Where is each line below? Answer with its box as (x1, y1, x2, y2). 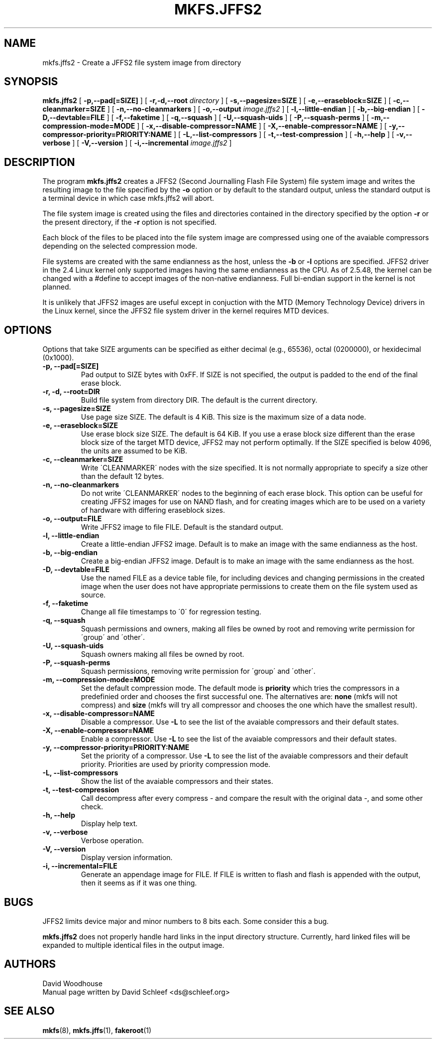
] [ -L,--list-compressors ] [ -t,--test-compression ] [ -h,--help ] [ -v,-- (174, 130, 413, 139)
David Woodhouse (42, 979, 103, 988)
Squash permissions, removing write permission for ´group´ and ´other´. (81, 667, 316, 676)
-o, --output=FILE (42, 514, 102, 523)
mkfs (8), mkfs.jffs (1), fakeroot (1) (42, 1026, 152, 1035)
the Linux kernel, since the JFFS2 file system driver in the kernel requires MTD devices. (42, 306, 329, 315)
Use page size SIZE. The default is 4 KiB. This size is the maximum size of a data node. (81, 413, 366, 422)
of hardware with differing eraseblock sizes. (81, 506, 225, 515)
